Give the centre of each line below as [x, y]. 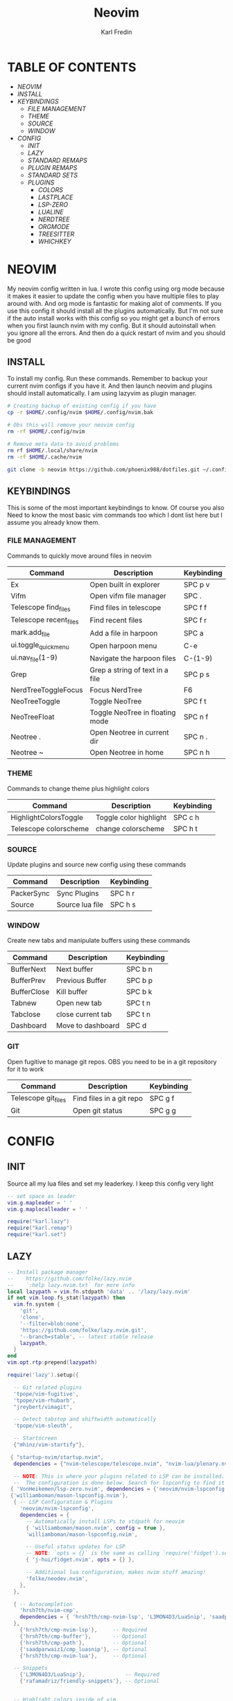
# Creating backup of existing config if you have [82, 406]
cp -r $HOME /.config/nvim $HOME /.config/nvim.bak [80, 413]
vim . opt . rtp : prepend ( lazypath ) [52, 1362]
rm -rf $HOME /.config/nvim [46, 431]
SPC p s [197, 674]
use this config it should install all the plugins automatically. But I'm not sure [115, 311]
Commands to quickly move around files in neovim [79, 556]
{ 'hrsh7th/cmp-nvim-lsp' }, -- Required [84, 1630]
